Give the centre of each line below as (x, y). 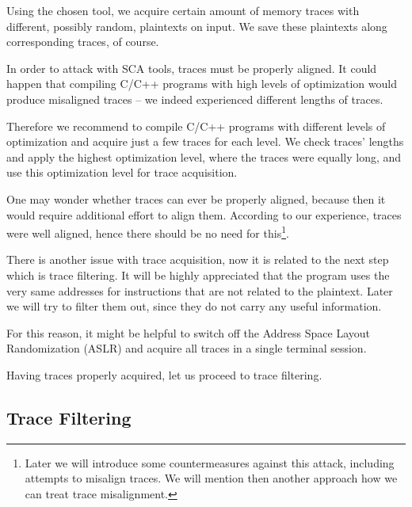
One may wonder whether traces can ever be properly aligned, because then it (196, 198)
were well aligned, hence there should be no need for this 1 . (148, 232)
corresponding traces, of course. (83, 42)
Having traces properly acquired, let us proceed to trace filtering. (164, 374)
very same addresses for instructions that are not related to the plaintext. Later (200, 290)
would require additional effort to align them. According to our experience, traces (204, 214)
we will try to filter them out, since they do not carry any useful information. (194, 306)
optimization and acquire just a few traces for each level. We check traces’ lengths (205, 141)
